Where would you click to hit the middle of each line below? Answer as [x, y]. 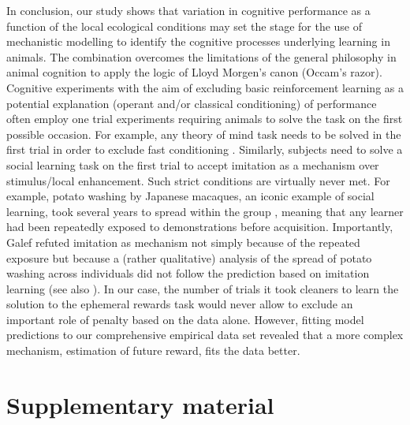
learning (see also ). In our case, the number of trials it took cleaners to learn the [203, 288]
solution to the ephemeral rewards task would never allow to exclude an [180, 304]
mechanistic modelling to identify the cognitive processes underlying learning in [198, 41]
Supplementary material [140, 404]
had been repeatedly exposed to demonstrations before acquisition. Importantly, [200, 227]
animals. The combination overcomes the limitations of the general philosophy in [201, 56]
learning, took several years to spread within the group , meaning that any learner [205, 211]
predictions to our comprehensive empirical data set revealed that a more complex [205, 335]
